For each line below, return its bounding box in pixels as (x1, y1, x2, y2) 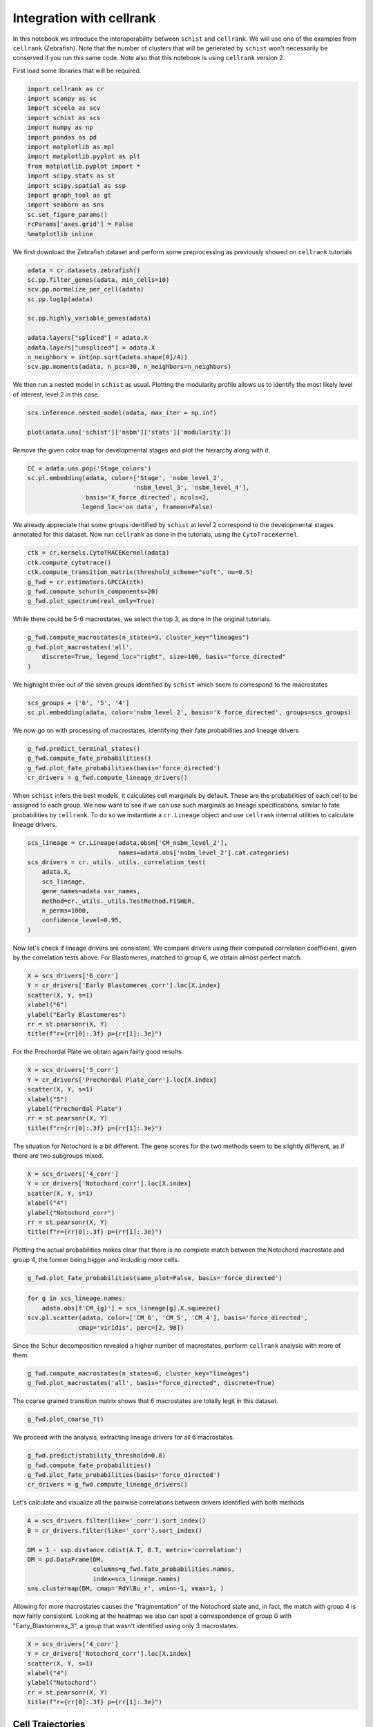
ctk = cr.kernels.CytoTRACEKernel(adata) (27, 549, 170, 557)
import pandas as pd (27, 133, 97, 141)
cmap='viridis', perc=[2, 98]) (78, 1324, 184, 1331)
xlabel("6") (27, 1001, 68, 1009)
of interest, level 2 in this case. (12, 390, 100, 399)
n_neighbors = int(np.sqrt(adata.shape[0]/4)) (27, 353, 188, 361)
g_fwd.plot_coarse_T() (27, 1415, 104, 1423)
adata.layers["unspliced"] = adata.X (27, 343, 155, 352)
